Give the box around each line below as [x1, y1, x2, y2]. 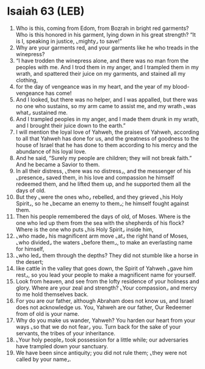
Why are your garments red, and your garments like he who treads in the [15, 44, 199, 51]
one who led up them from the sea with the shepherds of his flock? [15, 219, 185, 227]
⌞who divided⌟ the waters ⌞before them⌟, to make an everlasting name [15, 238, 193, 246]
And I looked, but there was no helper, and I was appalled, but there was [15, 96, 198, 103]
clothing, [15, 76, 38, 84]
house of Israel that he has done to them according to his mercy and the [15, 141, 198, 148]
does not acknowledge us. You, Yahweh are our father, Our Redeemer [15, 304, 192, 311]
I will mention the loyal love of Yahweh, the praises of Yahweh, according [15, 128, 200, 136]
